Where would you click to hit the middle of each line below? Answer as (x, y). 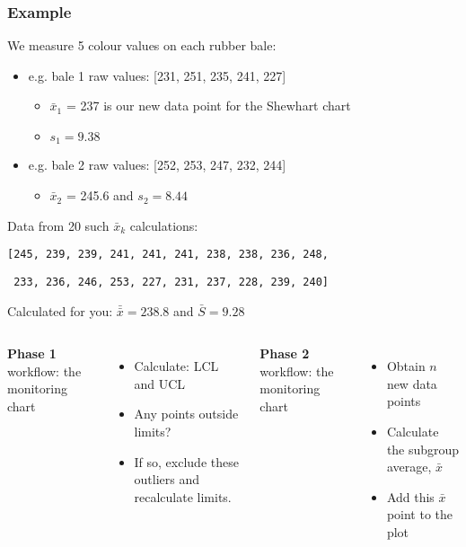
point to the (419, 514)
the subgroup (423, 449)
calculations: (164, 225)
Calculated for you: (60, 310)
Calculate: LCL (176, 366)
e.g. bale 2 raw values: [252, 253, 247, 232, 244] (157, 165)
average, (409, 467)
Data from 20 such (58, 225)
